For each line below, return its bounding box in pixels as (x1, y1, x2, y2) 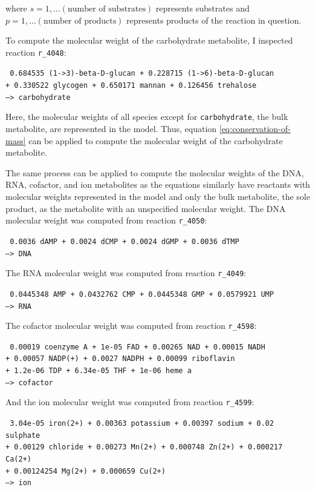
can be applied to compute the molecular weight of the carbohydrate (28, 134, 283, 147)
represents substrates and (155, 2, 250, 14)
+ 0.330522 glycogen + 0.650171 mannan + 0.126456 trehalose (5, 81, 257, 90)
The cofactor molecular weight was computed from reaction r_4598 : (5, 319, 257, 332)
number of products (43, 16, 117, 25)
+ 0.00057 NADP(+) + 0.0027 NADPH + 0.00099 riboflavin (5, 354, 235, 363)
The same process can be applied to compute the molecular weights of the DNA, (5, 166, 304, 179)
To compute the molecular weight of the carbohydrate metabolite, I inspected (5, 34, 293, 47)
